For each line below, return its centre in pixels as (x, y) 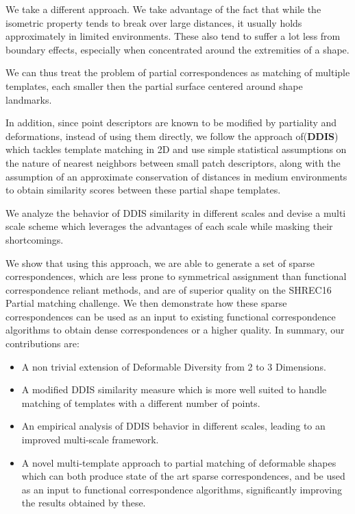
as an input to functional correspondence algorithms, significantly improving (182, 489)
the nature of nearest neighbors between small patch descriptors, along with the (173, 162)
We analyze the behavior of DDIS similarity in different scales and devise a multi (176, 212)
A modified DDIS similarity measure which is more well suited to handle (174, 389)
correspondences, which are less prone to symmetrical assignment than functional (176, 276)
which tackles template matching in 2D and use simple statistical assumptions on (176, 149)
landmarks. (29, 99)
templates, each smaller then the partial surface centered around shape (154, 85)
